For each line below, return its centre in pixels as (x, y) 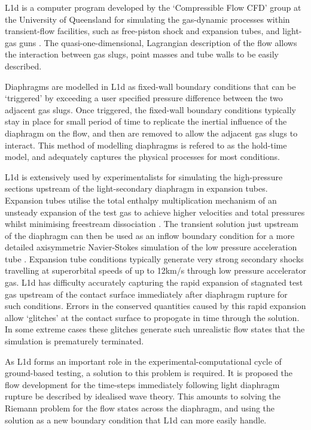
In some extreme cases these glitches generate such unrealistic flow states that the (155, 329)
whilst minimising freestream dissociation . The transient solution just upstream (152, 224)
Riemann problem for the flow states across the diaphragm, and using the (140, 408)
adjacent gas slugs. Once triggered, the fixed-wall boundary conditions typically (150, 109)
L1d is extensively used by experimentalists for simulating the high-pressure (144, 176)
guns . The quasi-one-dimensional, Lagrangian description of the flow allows (158, 42)
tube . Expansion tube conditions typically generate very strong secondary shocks (154, 258)
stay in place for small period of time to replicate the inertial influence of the (146, 121)
